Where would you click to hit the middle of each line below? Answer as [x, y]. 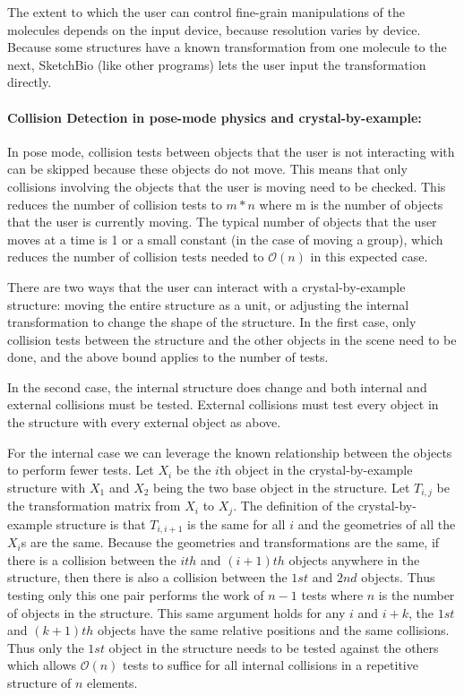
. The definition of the [294, 506]
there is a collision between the [92, 559]
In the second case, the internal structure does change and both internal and [217, 386]
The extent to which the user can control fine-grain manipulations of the [206, 12]
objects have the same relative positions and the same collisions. [273, 630]
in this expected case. [369, 257]
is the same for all [236, 523]
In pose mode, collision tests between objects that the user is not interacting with [231, 151]
